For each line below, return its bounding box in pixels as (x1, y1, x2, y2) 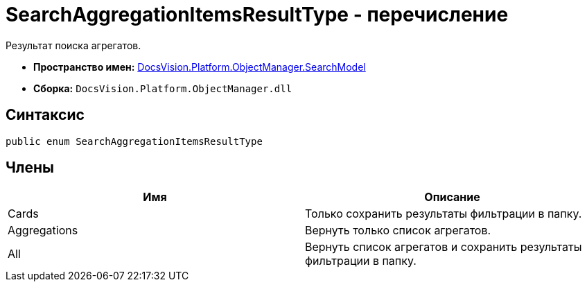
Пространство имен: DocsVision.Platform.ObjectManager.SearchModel (33, 60, 366, 73)
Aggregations (8, 223, 78, 238)
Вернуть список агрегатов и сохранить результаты (305, 240, 582, 254)
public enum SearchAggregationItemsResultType (6, 135, 263, 147)
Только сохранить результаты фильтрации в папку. (305, 207, 582, 221)
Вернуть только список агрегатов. (305, 223, 491, 238)
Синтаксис (6, 106, 85, 124)
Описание (424, 190, 480, 205)
